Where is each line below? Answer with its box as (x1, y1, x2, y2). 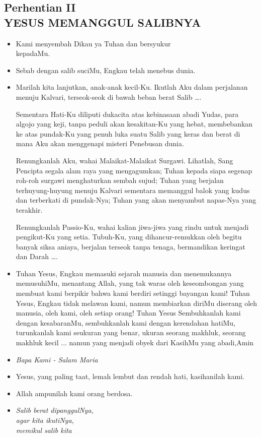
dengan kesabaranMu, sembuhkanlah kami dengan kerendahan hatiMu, (16, 317, 236, 328)
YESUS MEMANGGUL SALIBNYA (4, 14, 201, 30)
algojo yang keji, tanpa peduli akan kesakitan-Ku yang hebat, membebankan (16, 118, 253, 129)
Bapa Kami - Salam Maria (16, 354, 98, 364)
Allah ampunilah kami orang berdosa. (16, 388, 133, 398)
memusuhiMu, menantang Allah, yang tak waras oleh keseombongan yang (16, 278, 244, 288)
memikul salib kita (16, 424, 72, 435)
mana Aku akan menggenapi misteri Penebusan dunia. (16, 138, 184, 149)
